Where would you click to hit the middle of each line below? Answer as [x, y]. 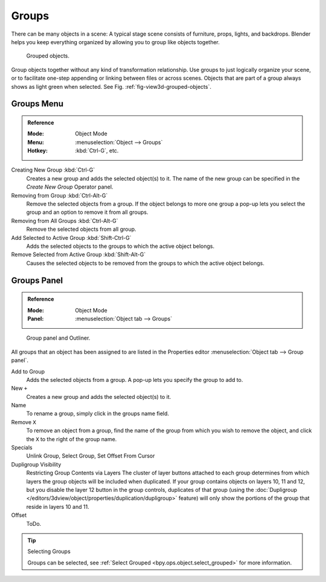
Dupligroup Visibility [36, 464]
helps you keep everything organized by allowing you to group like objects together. [116, 42]
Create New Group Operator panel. [70, 187]
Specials [22, 448]
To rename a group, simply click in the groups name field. [97, 413]
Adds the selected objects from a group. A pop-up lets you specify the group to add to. [135, 380]
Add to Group [28, 371]
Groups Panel [37, 280]
